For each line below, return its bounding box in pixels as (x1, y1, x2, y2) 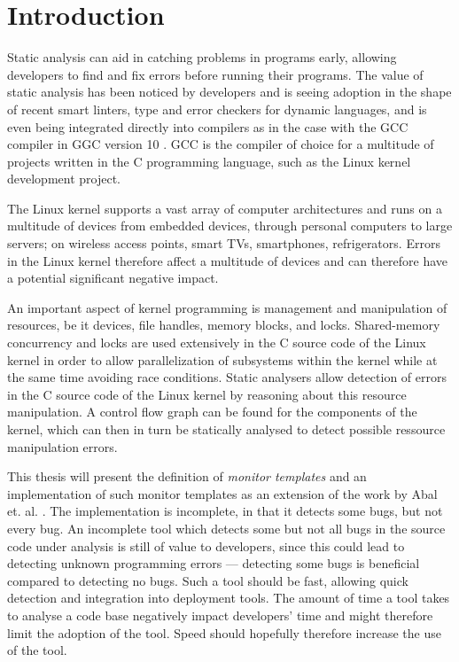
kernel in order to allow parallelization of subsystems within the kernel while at (7, 350, 438, 369)
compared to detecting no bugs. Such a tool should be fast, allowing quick (7, 571, 408, 589)
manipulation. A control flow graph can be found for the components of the (7, 402, 417, 421)
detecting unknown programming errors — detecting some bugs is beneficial (7, 554, 420, 572)
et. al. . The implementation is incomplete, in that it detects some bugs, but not (7, 502, 443, 520)
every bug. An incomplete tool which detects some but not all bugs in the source (7, 518, 446, 537)
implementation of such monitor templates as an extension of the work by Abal (7, 484, 438, 502)
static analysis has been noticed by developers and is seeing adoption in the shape (7, 82, 452, 101)
